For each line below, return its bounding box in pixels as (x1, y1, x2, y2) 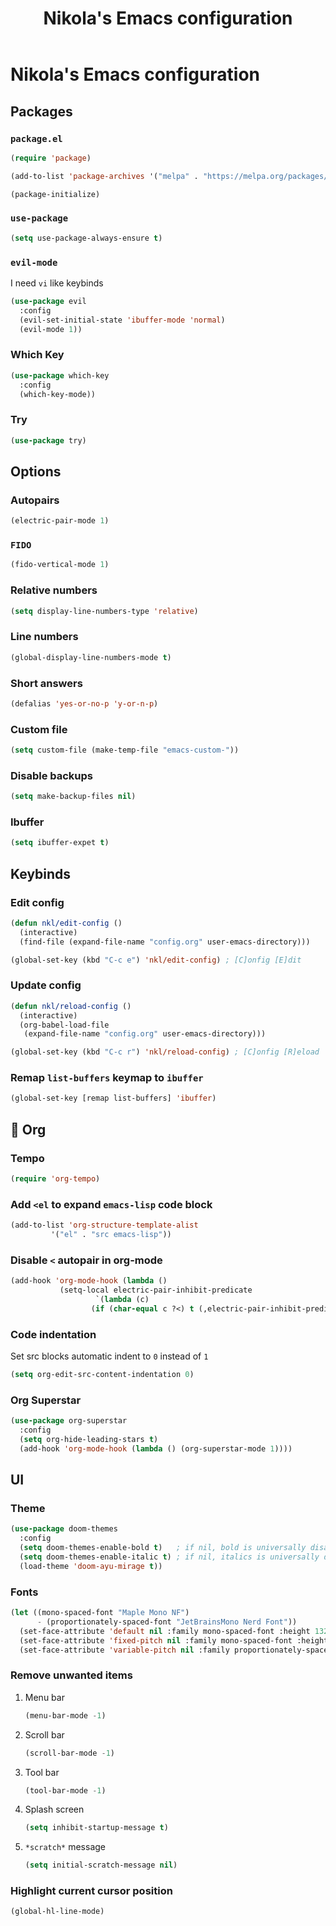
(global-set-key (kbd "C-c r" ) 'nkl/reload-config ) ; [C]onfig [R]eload (10, 1047, 320, 1057)
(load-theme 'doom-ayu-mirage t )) (19, 1561, 163, 1571)
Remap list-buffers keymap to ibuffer (10, 1071, 204, 1085)
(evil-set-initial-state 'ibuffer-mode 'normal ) (19, 315, 226, 325)
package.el (10, 133, 63, 144)
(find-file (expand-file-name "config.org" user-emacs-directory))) (19, 937, 311, 947)
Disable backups (10, 768, 94, 782)
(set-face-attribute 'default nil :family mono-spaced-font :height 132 (19, 1626, 329, 1636)
